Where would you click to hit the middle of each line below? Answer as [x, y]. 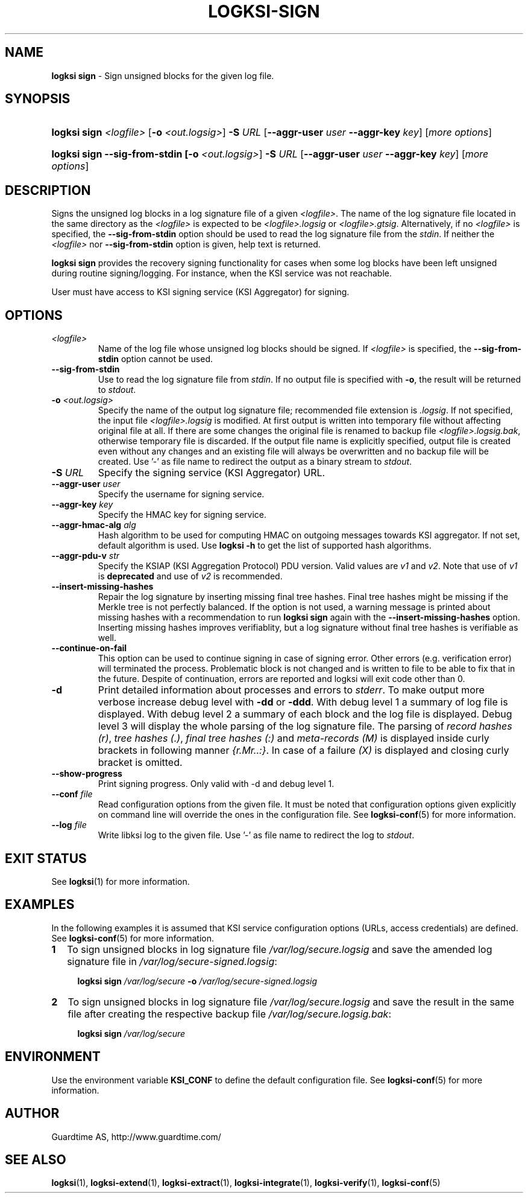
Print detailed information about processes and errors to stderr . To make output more [291, 690]
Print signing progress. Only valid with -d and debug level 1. [216, 784]
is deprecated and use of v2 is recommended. [190, 576]
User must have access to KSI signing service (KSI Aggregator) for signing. [200, 292]
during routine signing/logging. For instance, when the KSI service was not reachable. [222, 273]
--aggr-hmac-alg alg [94, 525]
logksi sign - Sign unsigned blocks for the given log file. [163, 75]
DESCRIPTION [48, 190]
